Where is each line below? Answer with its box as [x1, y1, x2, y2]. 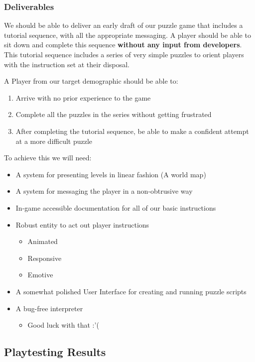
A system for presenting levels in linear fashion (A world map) [15, 169, 206, 179]
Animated [27, 236, 58, 246]
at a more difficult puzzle [15, 135, 93, 146]
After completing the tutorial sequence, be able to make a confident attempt [15, 125, 249, 136]
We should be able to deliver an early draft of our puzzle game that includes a [4, 20, 243, 30]
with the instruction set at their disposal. [4, 59, 130, 69]
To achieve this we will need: [4, 152, 92, 163]
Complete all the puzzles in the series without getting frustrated [15, 109, 212, 120]
